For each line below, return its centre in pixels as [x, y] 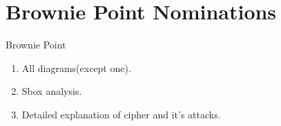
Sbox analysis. [52, 91]
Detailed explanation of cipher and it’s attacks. [121, 114]
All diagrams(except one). [76, 67]
